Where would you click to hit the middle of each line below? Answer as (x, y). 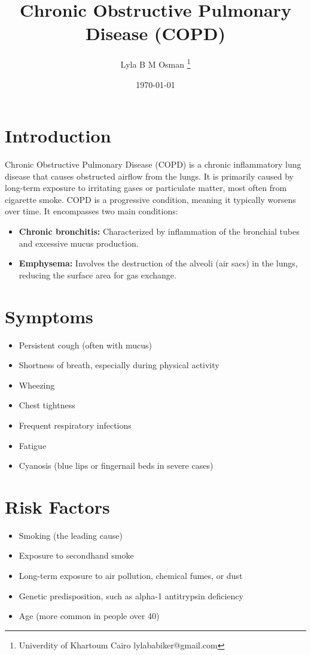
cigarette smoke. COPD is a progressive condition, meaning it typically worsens (150, 199)
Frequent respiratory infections (75, 425)
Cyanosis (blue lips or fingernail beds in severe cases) (116, 466)
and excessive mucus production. (79, 243)
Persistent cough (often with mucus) (85, 345)
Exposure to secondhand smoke (76, 555)
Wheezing (37, 385)
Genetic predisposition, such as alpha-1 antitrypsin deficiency (131, 595)
